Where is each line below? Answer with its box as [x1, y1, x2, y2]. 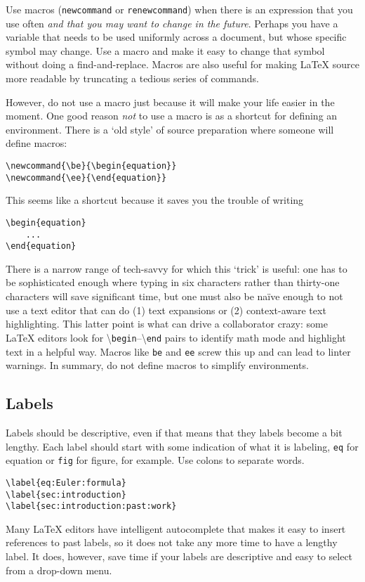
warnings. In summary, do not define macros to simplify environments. [6, 358, 309, 373]
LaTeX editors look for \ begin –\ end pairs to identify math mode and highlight [6, 330, 346, 344]
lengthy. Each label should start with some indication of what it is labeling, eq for [6, 439, 359, 453]
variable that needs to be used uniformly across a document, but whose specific [6, 30, 347, 44]
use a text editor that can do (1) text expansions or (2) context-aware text [6, 302, 326, 317]
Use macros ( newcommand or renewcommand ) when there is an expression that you [6, 2, 353, 16]
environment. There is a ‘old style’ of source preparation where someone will [6, 122, 334, 136]
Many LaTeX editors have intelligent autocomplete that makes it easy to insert [6, 521, 346, 536]
